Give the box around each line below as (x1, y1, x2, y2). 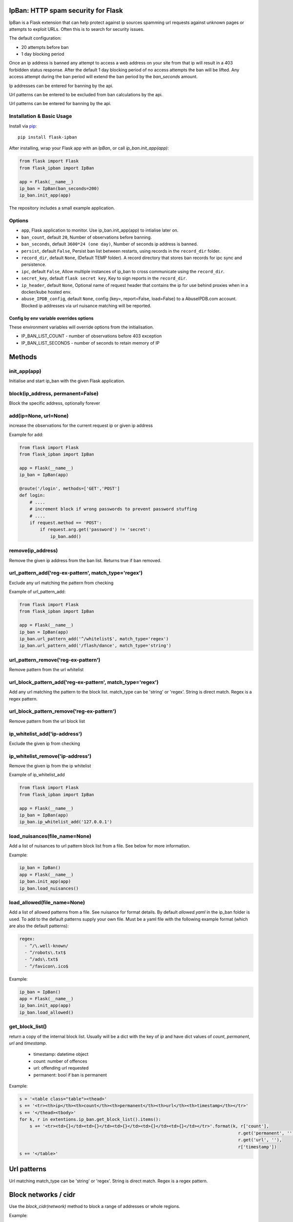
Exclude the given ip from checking (9, 741, 81, 746)
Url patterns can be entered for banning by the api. (9, 101, 112, 107)
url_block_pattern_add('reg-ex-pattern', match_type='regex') (9, 678, 159, 685)
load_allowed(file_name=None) (9, 899, 85, 906)
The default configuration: (9, 35, 62, 41)
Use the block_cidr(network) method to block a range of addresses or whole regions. (9, 1203, 180, 1209)
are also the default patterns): (9, 923, 69, 929)
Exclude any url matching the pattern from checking (9, 580, 114, 586)
